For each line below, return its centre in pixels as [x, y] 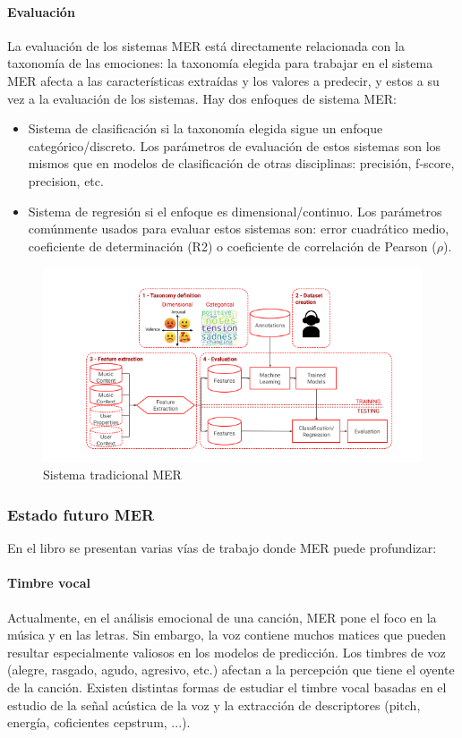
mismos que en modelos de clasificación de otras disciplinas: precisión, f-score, [241, 163]
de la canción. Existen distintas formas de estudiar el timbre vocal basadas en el [227, 687]
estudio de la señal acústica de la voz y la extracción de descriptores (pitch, [214, 704]
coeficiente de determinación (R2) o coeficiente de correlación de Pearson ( [232, 246]
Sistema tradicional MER [112, 475]
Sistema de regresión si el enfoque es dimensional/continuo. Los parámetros [235, 211]
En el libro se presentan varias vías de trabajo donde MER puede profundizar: [222, 548]
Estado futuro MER [81, 514]
